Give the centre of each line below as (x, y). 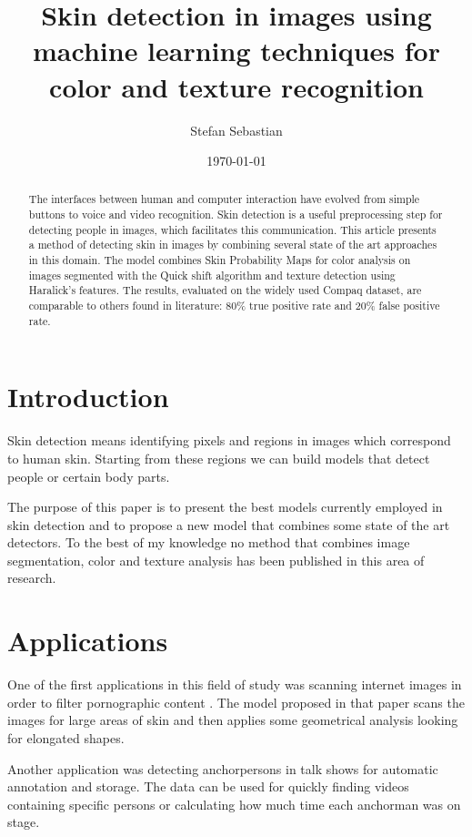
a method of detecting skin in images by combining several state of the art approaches (233, 245)
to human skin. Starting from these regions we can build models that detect (219, 458)
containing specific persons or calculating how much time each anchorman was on (234, 804)
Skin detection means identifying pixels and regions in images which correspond (229, 440)
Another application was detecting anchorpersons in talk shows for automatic (223, 768)
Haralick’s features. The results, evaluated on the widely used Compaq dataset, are (225, 290)
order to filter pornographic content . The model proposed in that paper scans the (236, 702)
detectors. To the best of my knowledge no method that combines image (209, 542)
